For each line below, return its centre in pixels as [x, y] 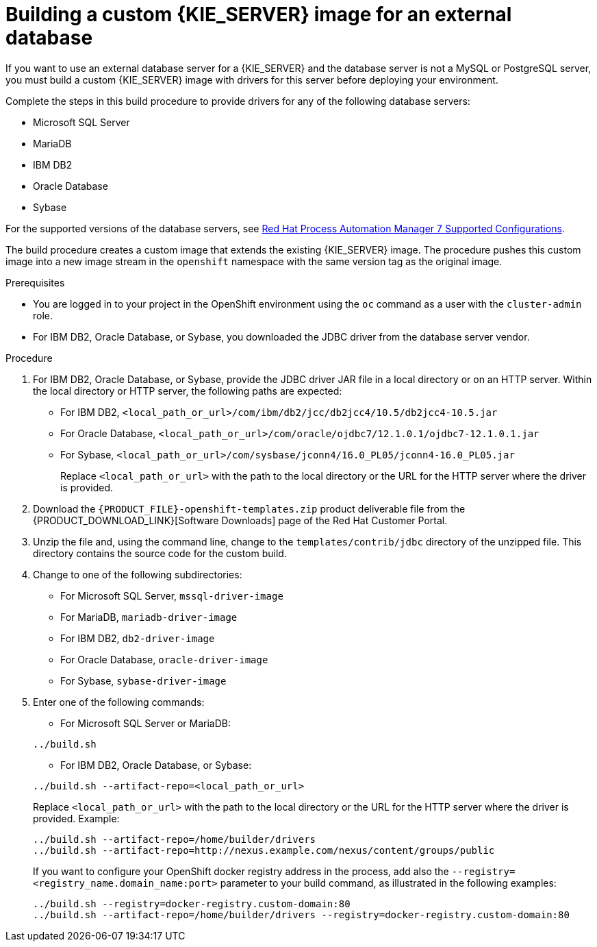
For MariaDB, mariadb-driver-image [149, 617]
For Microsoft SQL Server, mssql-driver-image [172, 595]
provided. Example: [76, 818]
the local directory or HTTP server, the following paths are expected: [188, 391]
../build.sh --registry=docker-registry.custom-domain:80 [192, 903]
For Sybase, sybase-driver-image [143, 680]
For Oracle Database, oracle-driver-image [164, 659]
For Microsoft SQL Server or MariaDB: [145, 723]
